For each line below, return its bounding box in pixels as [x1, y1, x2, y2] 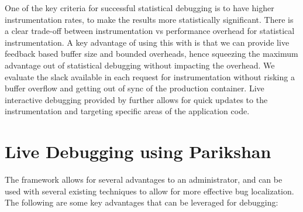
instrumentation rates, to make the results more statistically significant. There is [5, 13, 294, 25]
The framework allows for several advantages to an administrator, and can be [5, 173, 283, 186]
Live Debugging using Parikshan [5, 139, 271, 163]
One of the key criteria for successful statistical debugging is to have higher [5, 2, 274, 13]
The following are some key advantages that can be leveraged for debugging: [5, 196, 278, 208]
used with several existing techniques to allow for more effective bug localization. [5, 184, 294, 197]
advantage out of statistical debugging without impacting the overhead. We [5, 59, 275, 71]
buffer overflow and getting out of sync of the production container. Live [5, 82, 264, 94]
